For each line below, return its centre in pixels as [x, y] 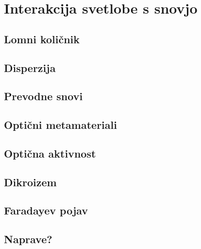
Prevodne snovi [43, 96]
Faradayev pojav [46, 210]
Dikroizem [30, 182]
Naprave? [28, 239]
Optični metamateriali [60, 125]
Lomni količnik [42, 39]
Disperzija [30, 67]
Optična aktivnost [50, 153]
